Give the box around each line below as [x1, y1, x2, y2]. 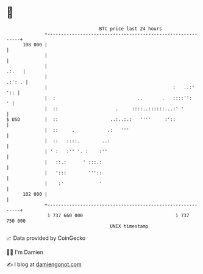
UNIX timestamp [110, 223, 149, 229]
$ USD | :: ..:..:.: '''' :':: [6, 116, 176, 123]
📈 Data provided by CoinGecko [6, 234, 86, 242]
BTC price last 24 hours [99, 26, 163, 32]
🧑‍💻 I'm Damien [6, 248, 44, 256]
